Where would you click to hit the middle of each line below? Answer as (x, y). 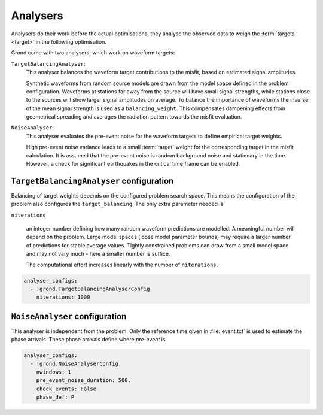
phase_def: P (55, 397)
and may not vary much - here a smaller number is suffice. (98, 254)
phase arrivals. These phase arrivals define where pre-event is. (89, 340)
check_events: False (66, 389)
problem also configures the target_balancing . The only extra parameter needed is (117, 204)
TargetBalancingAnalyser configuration (92, 181)
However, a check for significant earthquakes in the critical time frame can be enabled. (133, 164)
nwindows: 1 (54, 372)
